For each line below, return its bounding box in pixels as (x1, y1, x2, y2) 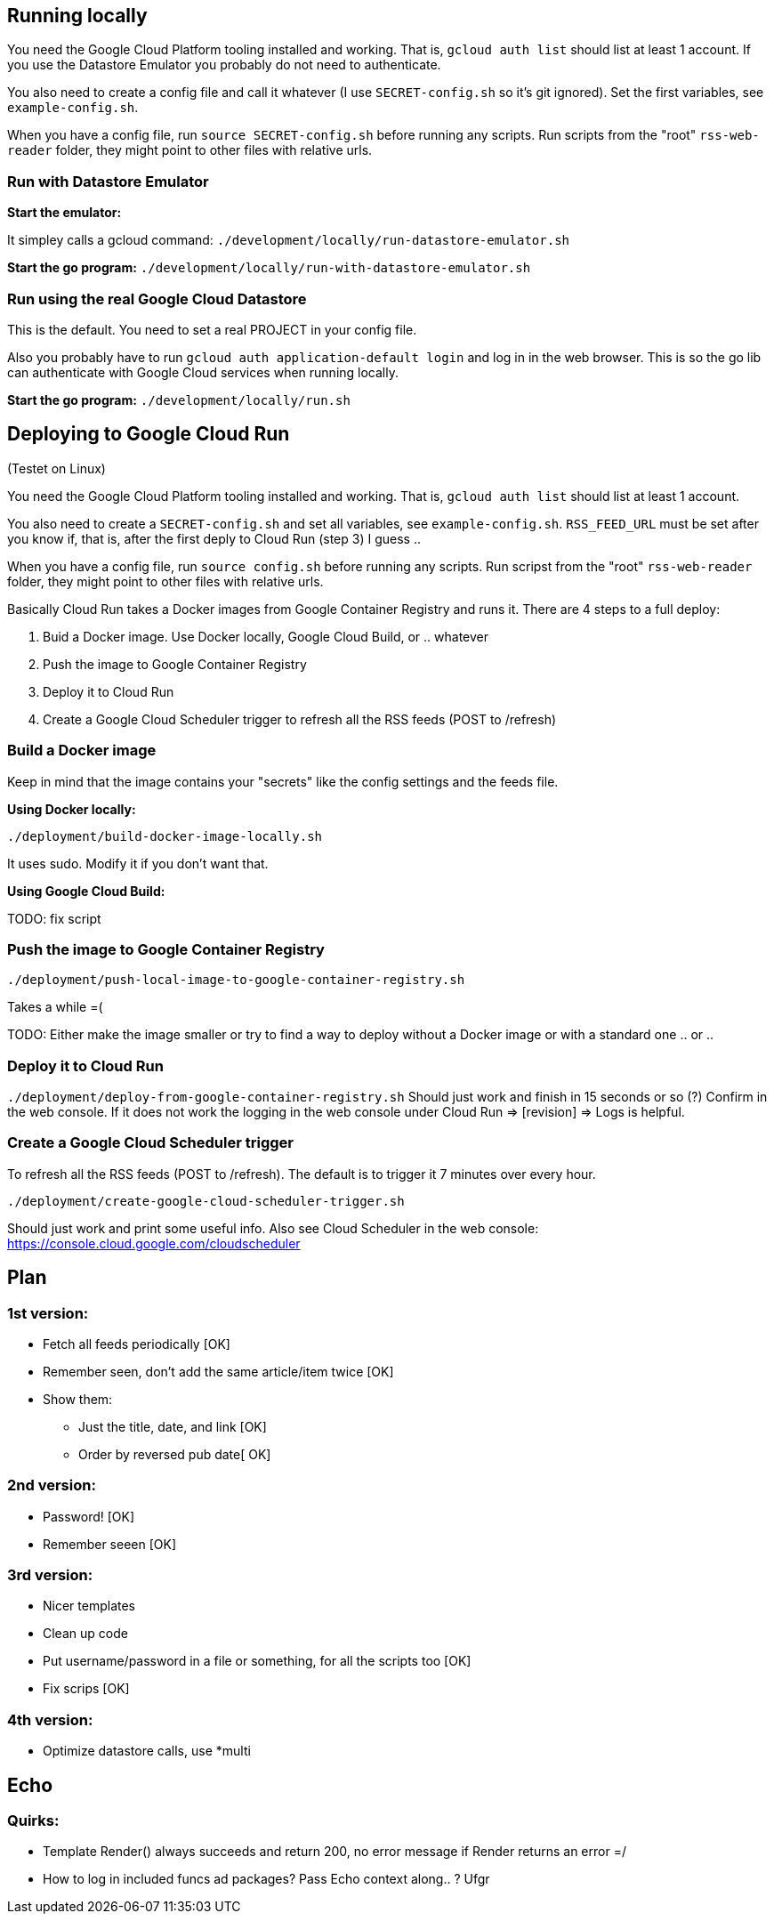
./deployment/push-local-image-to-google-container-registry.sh (7, 973, 465, 988)
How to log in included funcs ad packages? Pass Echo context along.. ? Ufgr (43, 1871, 490, 1887)
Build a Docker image (7, 741, 157, 760)
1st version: (7, 1304, 89, 1322)
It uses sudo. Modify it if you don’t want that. (7, 855, 269, 871)
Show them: (43, 1391, 113, 1407)
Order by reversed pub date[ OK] (78, 1446, 271, 1462)
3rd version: (7, 1566, 93, 1585)
